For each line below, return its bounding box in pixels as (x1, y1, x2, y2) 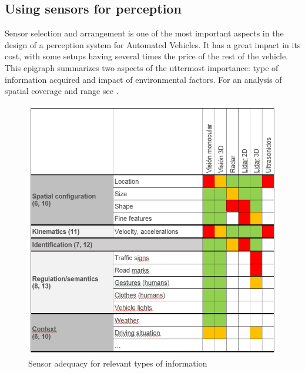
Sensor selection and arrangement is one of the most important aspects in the (5, 27, 284, 39)
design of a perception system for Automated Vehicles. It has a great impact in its (5, 38, 301, 51)
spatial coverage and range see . (5, 85, 119, 97)
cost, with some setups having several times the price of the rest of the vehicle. (5, 50, 289, 62)
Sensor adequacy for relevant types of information (28, 357, 207, 369)
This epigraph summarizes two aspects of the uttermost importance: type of (5, 61, 279, 73)
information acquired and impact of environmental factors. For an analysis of (5, 73, 282, 85)
